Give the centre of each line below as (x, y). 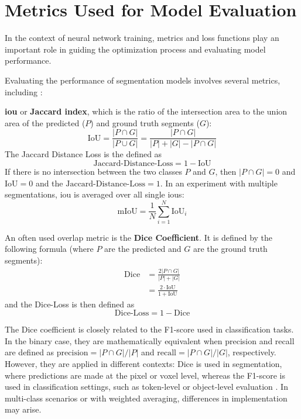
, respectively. (252, 352)
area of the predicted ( (45, 122)
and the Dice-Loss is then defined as (70, 304)
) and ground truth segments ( (145, 122)
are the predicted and (143, 249)
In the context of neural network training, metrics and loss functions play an (142, 38)
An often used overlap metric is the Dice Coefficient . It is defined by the (139, 237)
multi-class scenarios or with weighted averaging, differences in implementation (146, 398)
